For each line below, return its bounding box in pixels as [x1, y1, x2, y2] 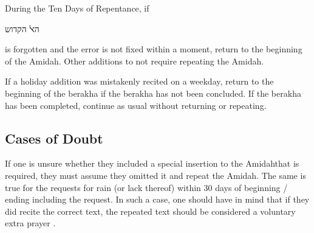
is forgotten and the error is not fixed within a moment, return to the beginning [5, 43, 302, 55]
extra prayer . [5, 217, 56, 229]
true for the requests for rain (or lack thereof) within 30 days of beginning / [5, 181, 288, 193]
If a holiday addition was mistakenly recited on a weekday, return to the [5, 75, 274, 88]
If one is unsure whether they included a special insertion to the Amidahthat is [5, 157, 299, 170]
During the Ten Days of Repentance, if [5, 2, 149, 14]
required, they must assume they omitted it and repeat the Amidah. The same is [5, 169, 306, 181]
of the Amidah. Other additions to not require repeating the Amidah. [5, 54, 264, 67]
